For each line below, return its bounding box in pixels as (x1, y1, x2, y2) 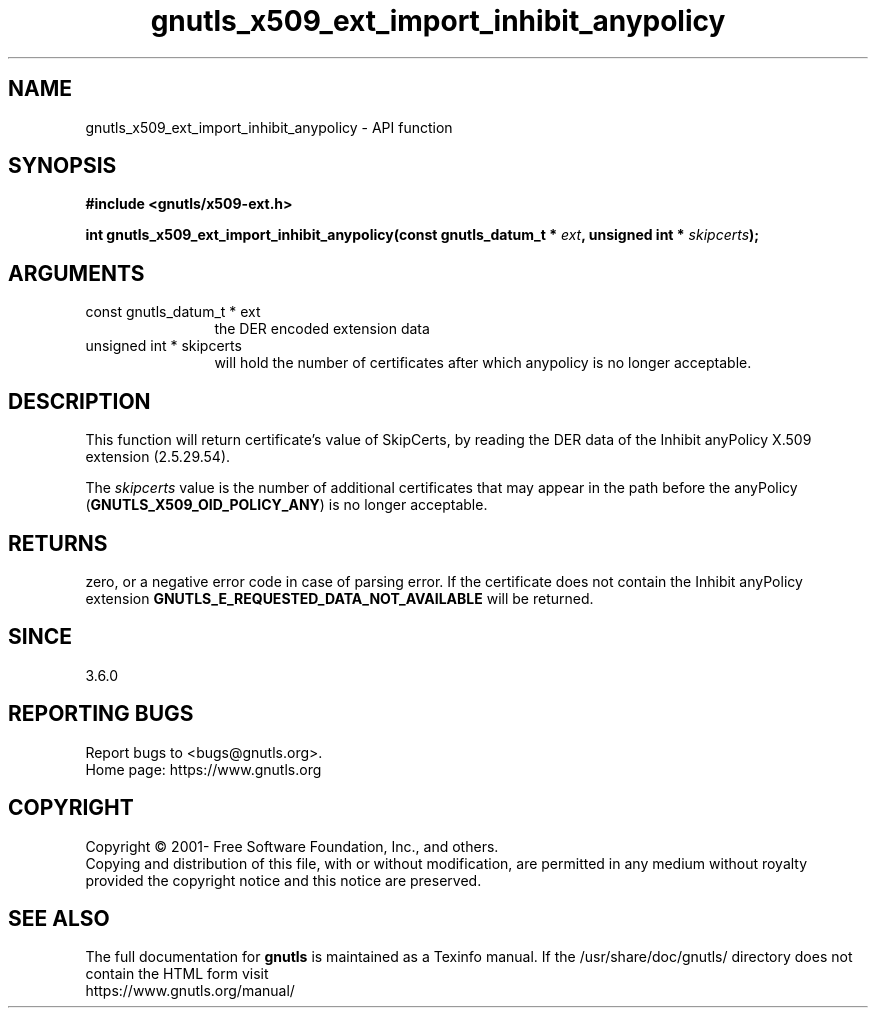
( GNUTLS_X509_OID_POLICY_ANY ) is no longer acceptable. (85, 496, 488, 514)
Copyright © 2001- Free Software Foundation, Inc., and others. (85, 837, 499, 855)
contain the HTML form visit (85, 965, 269, 983)
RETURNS (8, 530, 108, 556)
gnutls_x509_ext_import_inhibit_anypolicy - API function (85, 118, 453, 136)
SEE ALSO (8, 905, 110, 931)
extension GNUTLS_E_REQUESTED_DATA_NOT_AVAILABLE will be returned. (85, 589, 594, 607)
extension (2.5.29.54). (85, 448, 231, 466)
